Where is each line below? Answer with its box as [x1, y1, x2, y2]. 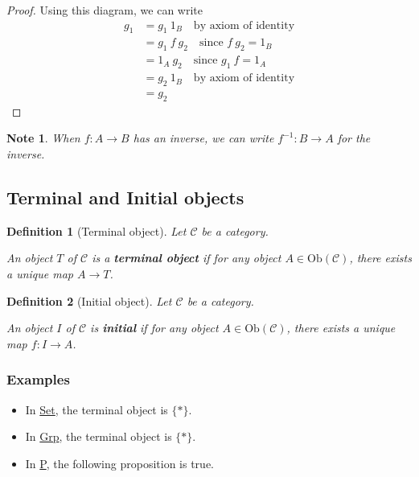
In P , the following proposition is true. [25, 454, 214, 471]
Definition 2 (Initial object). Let [6, 292, 172, 309]
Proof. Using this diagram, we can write [6, 2, 203, 18]
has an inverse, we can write [133, 130, 274, 146]
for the [337, 130, 371, 146]
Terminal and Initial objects [6, 184, 244, 209]
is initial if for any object [90, 319, 219, 336]
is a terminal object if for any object [92, 249, 281, 266]
